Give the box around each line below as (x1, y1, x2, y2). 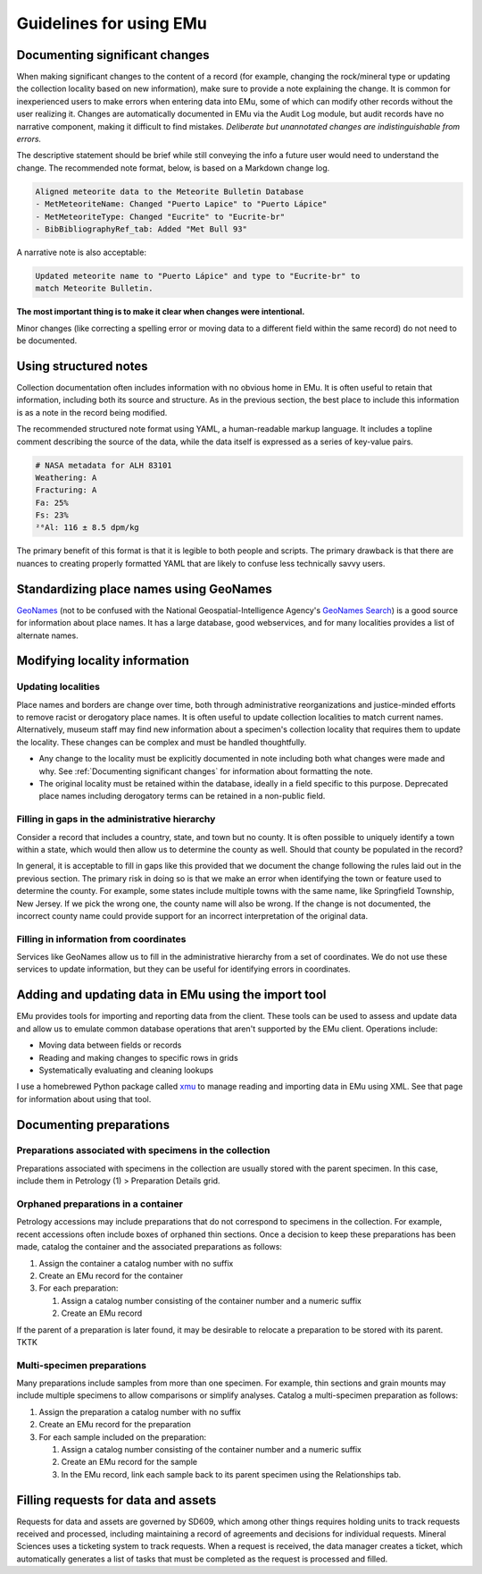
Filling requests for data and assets (16, 1493, 217, 1508)
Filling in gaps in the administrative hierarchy (16, 813, 216, 826)
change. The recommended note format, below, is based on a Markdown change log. (16, 162, 330, 173)
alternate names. (16, 630, 79, 641)
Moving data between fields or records (38, 1040, 182, 1050)
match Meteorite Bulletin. (35, 283, 154, 294)
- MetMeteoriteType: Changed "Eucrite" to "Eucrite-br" (35, 211, 286, 222)
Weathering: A (35, 472, 97, 483)
